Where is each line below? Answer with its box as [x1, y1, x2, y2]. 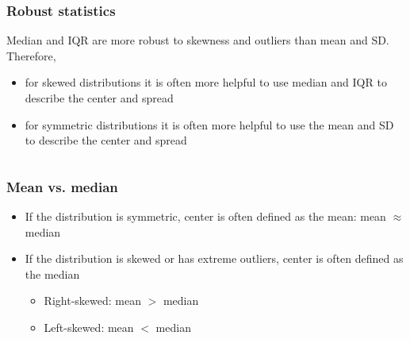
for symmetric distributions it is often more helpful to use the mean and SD [25, 116, 394, 133]
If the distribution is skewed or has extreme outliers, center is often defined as [25, 250, 404, 267]
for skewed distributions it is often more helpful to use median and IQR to [25, 74, 387, 91]
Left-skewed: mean [44, 318, 134, 335]
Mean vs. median [6, 176, 118, 196]
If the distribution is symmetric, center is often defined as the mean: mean [25, 208, 386, 224]
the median [25, 265, 80, 282]
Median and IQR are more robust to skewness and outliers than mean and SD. [6, 32, 389, 48]
